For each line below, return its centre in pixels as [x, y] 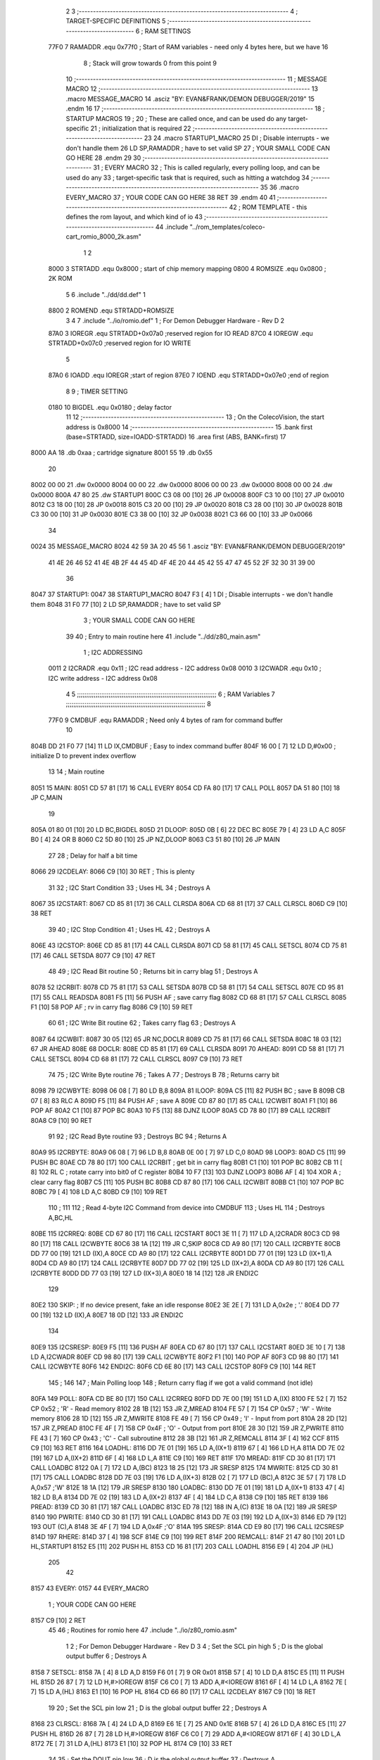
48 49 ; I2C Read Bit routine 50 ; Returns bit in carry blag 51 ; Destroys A [153, 971]
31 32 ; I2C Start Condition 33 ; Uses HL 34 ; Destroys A [129, 888]
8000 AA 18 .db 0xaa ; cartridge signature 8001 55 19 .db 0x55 [121, 453]
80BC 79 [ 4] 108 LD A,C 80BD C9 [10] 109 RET [99, 1192]
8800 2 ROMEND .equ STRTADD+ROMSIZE [112, 310]
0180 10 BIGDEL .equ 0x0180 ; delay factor [110, 407]
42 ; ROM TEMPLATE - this [268, 207]
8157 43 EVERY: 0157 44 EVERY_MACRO [90, 1588]
